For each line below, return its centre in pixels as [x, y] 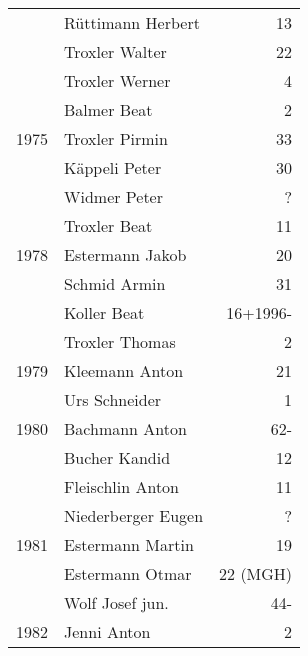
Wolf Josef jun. [116, 602]
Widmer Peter [113, 196]
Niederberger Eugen [134, 515]
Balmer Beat [108, 109]
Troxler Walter [115, 51]
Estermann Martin [129, 544]
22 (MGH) [256, 573]
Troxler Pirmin [116, 138]
